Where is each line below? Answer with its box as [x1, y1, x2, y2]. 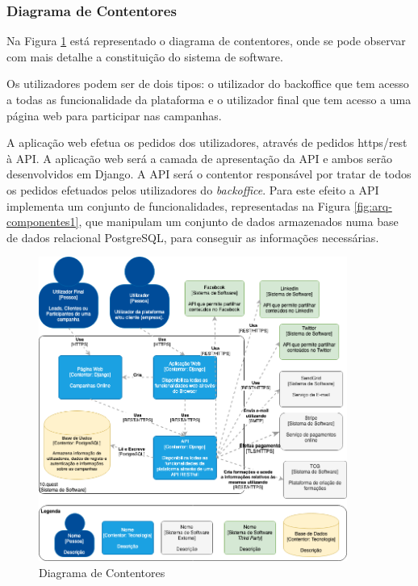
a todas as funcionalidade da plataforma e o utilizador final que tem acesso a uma [6, 91, 412, 107]
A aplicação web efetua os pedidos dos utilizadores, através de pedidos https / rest [6, 134, 408, 151]
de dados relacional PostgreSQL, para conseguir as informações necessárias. [6, 228, 379, 245]
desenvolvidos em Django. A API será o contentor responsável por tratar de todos [6, 165, 412, 182]
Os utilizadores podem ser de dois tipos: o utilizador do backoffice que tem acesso [6, 75, 409, 92]
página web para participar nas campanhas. [6, 107, 222, 123]
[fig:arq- [353, 197, 392, 214]
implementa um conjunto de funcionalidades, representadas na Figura [6, 197, 351, 214]
